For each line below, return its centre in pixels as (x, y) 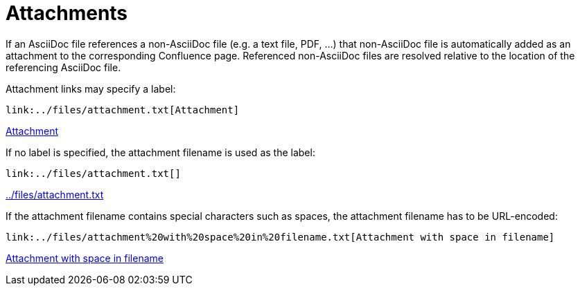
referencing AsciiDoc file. (63, 67)
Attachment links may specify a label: (91, 88)
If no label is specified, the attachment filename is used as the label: (160, 152)
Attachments (67, 13)
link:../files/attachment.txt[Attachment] (123, 110)
